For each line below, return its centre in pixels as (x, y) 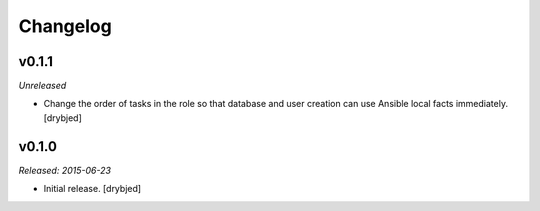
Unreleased (42, 86)
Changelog (65, 26)
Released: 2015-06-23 (65, 170)
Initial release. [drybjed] (92, 189)
